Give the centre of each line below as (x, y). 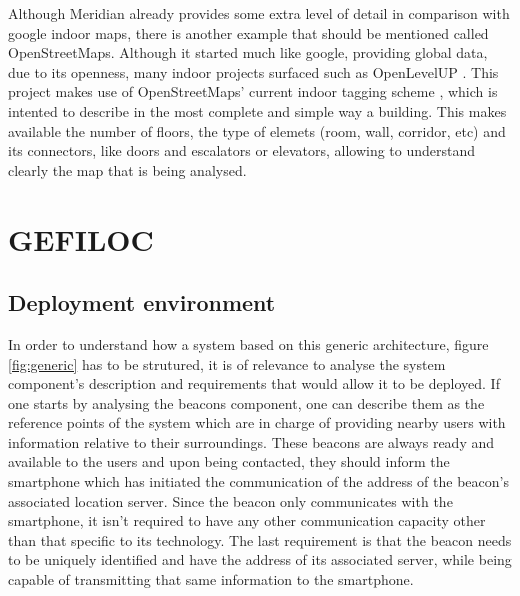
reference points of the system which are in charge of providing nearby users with (257, 422)
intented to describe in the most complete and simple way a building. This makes (257, 110)
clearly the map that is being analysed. (127, 169)
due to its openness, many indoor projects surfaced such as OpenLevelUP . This (253, 71)
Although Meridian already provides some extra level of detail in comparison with (259, 13)
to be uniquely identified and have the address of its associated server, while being (260, 559)
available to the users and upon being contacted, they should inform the (229, 461)
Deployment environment (142, 302)
